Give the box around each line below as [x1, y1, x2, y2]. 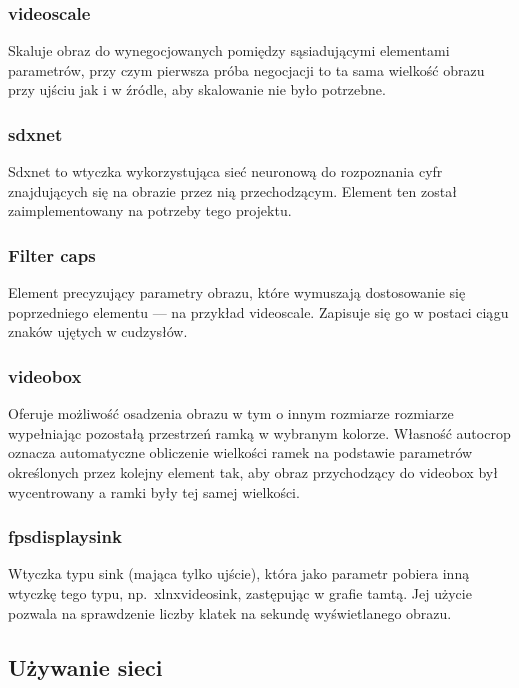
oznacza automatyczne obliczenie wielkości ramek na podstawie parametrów [8, 442, 473, 463]
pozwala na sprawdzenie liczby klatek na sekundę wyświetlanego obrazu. [8, 602, 452, 623]
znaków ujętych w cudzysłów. [8, 321, 188, 342]
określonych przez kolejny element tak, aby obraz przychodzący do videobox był [8, 462, 498, 482]
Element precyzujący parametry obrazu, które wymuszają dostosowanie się [8, 282, 466, 303]
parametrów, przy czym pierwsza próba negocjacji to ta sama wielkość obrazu [8, 59, 485, 80]
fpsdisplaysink [8, 524, 122, 549]
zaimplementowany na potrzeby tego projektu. [8, 200, 292, 221]
